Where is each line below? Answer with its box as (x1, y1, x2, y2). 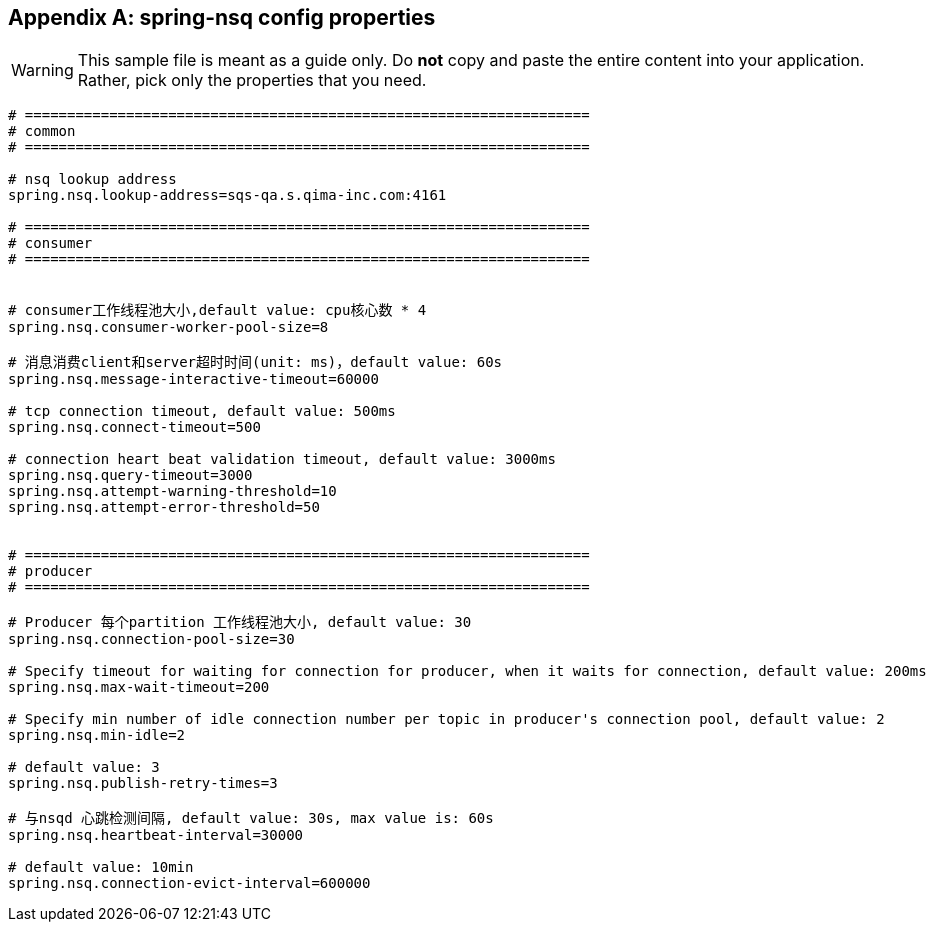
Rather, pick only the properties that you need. (77, 70, 427, 91)
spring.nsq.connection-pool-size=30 (8, 631, 295, 648)
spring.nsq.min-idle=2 (8, 727, 186, 744)
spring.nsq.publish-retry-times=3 (8, 775, 278, 792)
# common (8, 123, 76, 140)
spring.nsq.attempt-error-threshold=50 (8, 499, 320, 516)
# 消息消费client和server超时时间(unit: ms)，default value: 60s (8, 354, 503, 371)
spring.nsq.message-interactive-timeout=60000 (8, 371, 379, 388)
